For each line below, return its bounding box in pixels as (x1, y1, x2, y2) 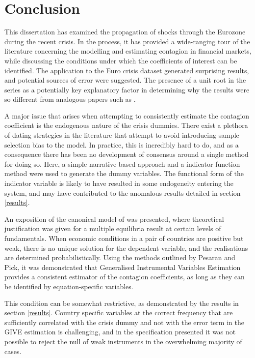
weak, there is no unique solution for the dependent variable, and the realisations (4, 242, 248, 253)
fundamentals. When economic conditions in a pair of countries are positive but (4, 233, 244, 243)
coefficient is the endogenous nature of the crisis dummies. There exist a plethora (4, 120, 248, 130)
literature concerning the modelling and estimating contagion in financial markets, (4, 46, 252, 56)
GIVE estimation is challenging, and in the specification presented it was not (4, 327, 236, 337)
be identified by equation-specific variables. (4, 281, 133, 291)
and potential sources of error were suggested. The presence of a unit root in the (4, 75, 246, 85)
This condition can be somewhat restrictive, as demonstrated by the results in (4, 298, 239, 308)
